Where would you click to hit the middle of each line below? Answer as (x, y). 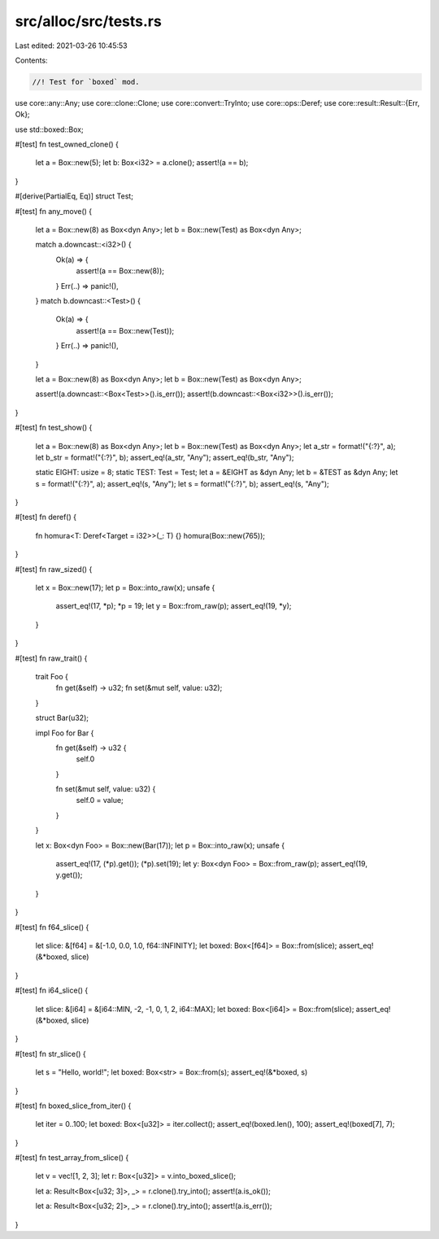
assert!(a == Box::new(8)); (120, 271)
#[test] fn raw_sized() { (54, 569)
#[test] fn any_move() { (54, 211)
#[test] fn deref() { (46, 517)
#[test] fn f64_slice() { (52, 927)
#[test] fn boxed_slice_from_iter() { (73, 1106)
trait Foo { (52, 676)
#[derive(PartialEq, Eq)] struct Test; (74, 196)
